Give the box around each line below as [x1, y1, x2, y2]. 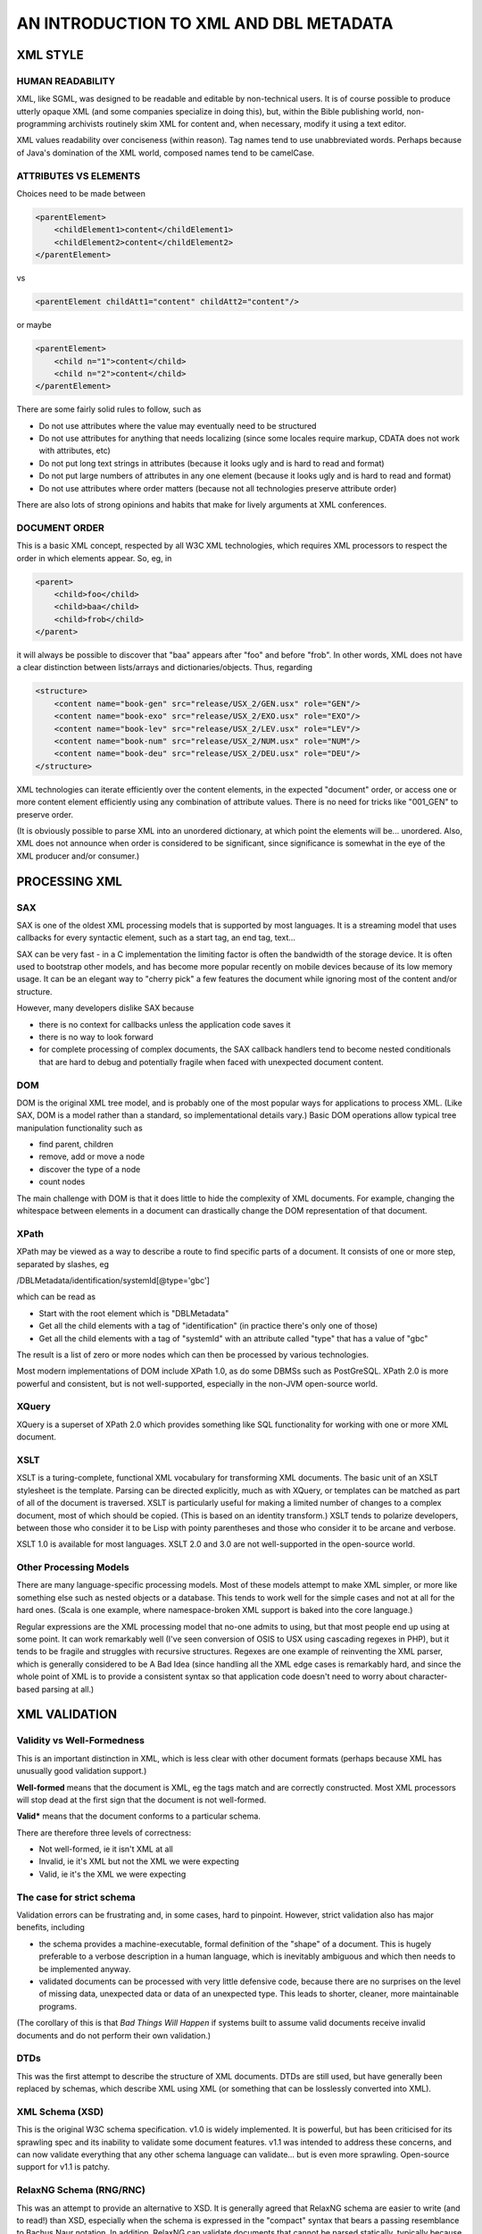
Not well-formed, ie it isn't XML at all [38, 1843, 173, 1854]
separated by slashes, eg [16, 1258, 110, 1269]
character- [408, 1671, 448, 1682]
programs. [38, 2001, 78, 2011]
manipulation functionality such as [16, 1122, 143, 1133]
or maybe [16, 320, 53, 331]
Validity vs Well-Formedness [16, 1734, 145, 1747]
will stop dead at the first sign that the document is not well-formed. [16, 1794, 267, 1805]
